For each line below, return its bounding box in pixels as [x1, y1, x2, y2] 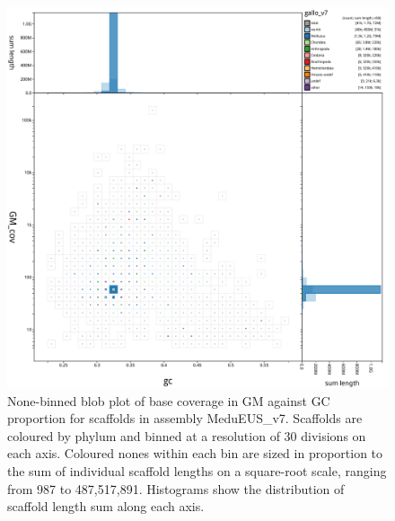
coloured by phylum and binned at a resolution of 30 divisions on [7, 426, 366, 445]
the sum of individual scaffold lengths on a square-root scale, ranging [7, 461, 387, 480]
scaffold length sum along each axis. [7, 497, 205, 516]
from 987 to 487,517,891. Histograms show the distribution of [7, 479, 345, 498]
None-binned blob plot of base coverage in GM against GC [7, 391, 330, 410]
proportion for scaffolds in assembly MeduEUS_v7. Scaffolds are [7, 409, 363, 428]
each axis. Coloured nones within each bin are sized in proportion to [7, 444, 383, 463]
